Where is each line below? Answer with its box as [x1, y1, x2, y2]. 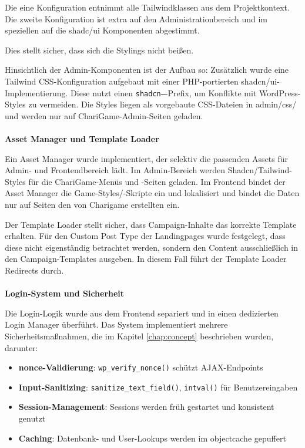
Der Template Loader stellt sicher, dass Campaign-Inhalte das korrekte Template [5, 218, 297, 230]
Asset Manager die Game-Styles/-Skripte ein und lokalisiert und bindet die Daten [5, 187, 300, 199]
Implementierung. [5, 86, 68, 99]
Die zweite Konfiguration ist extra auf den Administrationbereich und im [5, 12, 267, 25]
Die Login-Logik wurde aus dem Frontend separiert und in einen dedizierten [5, 306, 279, 319]
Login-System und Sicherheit [5, 287, 125, 299]
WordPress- [259, 86, 301, 99]
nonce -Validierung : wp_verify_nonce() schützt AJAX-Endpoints [18, 361, 263, 373]
